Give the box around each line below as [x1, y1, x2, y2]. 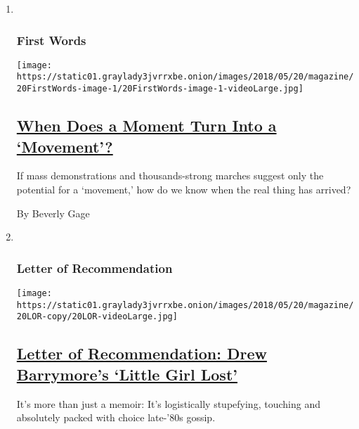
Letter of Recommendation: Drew [16, 342, 267, 364]
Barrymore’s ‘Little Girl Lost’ [16, 363, 237, 385]
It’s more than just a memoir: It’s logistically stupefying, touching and [16, 396, 320, 411]
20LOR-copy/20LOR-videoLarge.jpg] [16, 312, 178, 322]
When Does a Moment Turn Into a [16, 115, 277, 136]
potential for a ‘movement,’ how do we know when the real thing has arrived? [16, 181, 351, 196]
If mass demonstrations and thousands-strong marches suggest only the [16, 168, 324, 183]
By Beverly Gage [16, 205, 90, 220]
